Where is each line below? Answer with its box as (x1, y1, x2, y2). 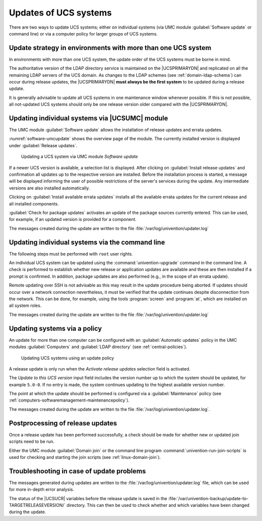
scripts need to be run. (9, 438, 54, 444)
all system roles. (9, 303, 42, 308)
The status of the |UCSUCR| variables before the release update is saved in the (9, 495, 167, 501)
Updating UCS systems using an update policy (21, 355, 114, 361)
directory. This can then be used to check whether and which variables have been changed (66, 503, 250, 508)
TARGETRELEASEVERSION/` (9, 503, 65, 508)
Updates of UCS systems (9, 7, 112, 18)
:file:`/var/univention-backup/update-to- (168, 495, 248, 501)
